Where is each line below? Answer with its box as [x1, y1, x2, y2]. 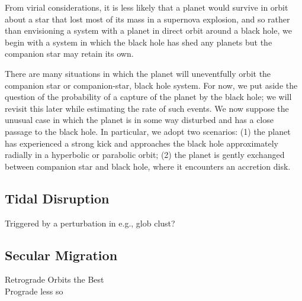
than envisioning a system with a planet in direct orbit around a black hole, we [5, 24, 292, 37]
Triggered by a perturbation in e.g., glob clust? [5, 216, 175, 229]
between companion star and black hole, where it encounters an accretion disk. [5, 160, 291, 172]
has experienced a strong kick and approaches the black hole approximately [5, 137, 278, 149]
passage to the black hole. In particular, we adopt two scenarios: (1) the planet [5, 125, 291, 137]
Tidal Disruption [5, 189, 110, 207]
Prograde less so [5, 284, 63, 297]
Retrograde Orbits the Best [5, 273, 104, 286]
